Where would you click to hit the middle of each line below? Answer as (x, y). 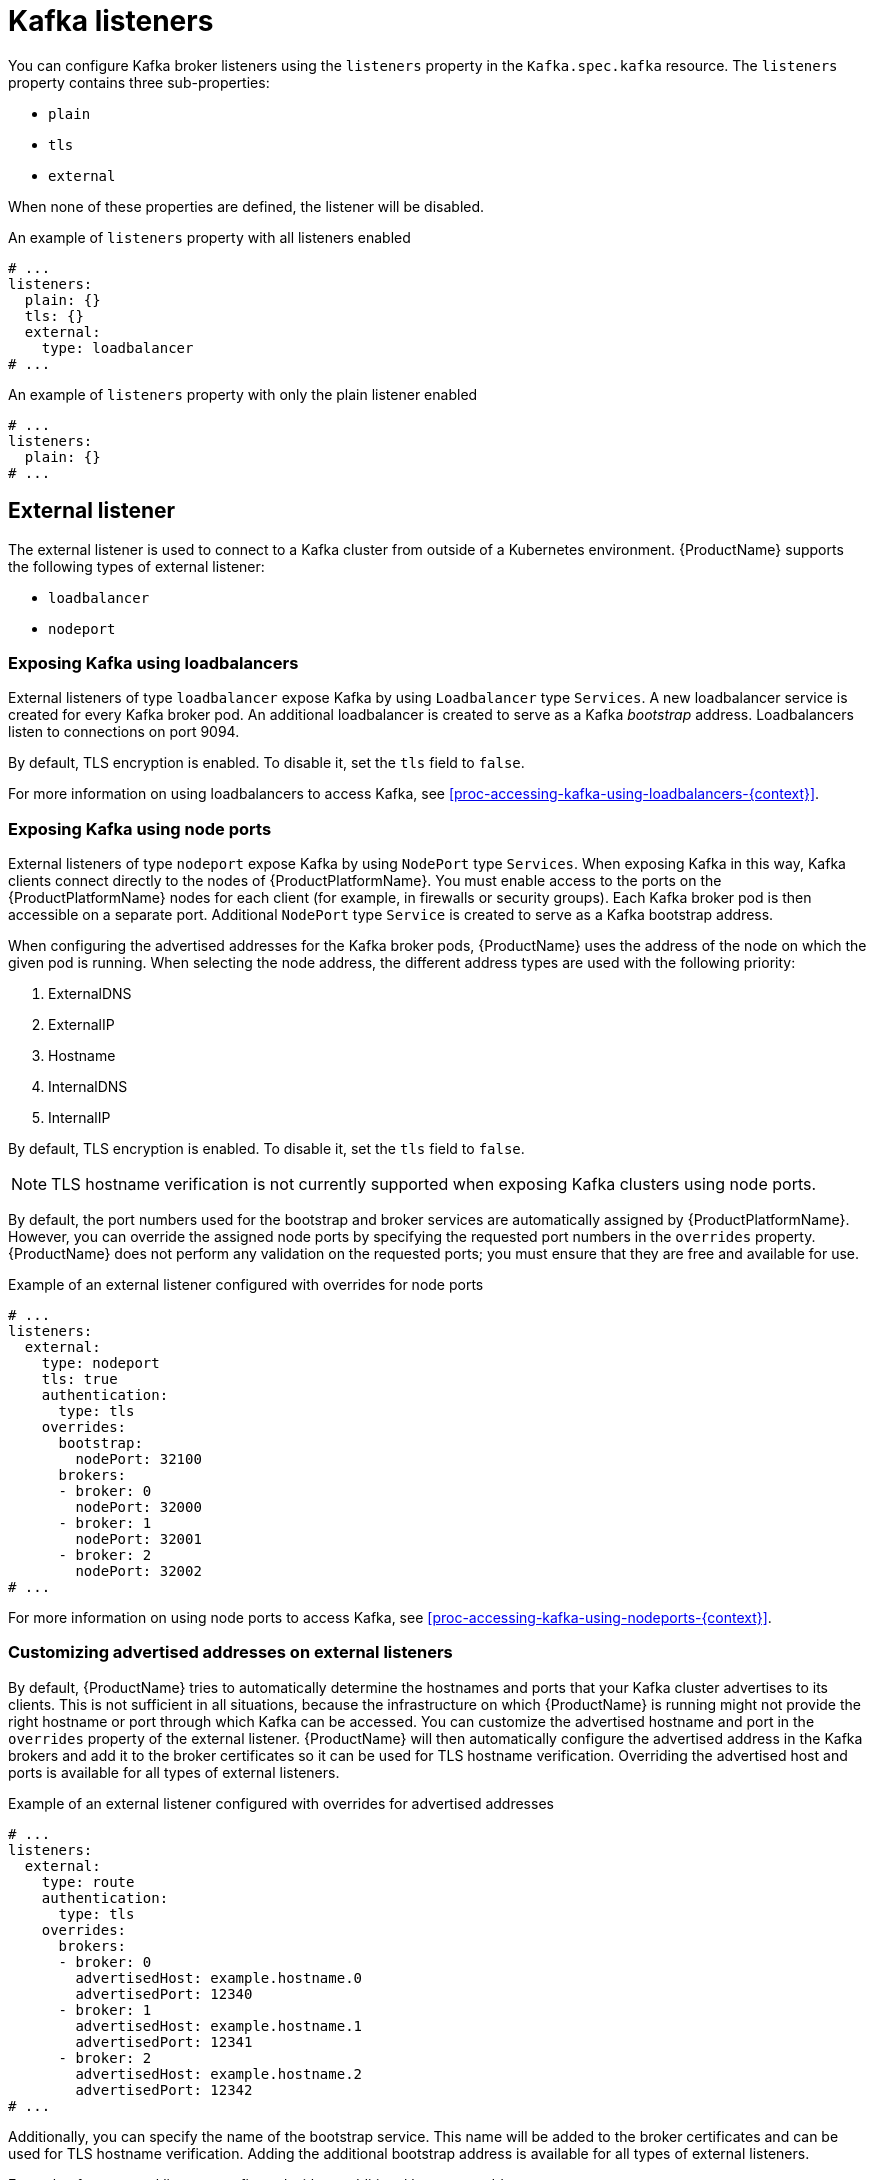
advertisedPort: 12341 (164, 2041)
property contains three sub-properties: (139, 82)
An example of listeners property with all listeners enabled (209, 237)
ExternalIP (81, 1025)
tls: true (79, 1379)
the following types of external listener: (136, 566)
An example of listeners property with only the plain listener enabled (243, 394)
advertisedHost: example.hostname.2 (219, 2073)
